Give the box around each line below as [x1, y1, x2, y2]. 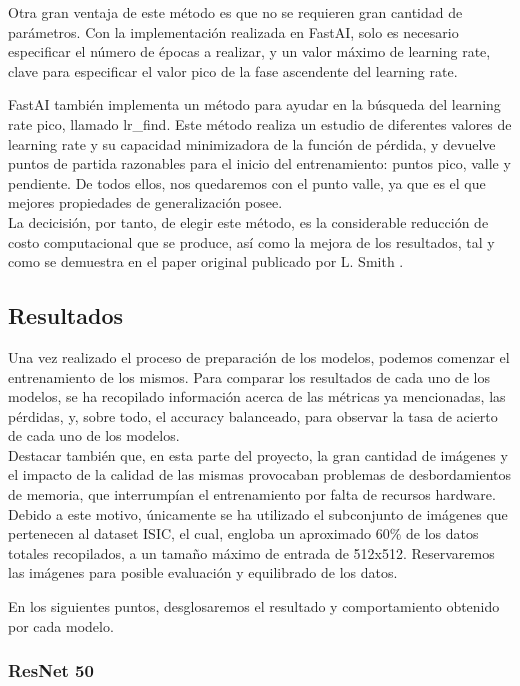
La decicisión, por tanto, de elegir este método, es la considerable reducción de [8, 211, 489, 232]
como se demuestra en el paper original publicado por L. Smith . [8, 251, 404, 272]
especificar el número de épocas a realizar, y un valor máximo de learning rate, [8, 41, 491, 62]
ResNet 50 [8, 658, 94, 683]
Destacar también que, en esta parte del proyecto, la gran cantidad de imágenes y [8, 444, 508, 465]
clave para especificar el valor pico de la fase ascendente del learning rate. [8, 60, 458, 81]
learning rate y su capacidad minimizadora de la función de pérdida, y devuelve [8, 133, 496, 154]
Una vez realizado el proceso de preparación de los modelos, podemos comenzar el [8, 346, 510, 367]
